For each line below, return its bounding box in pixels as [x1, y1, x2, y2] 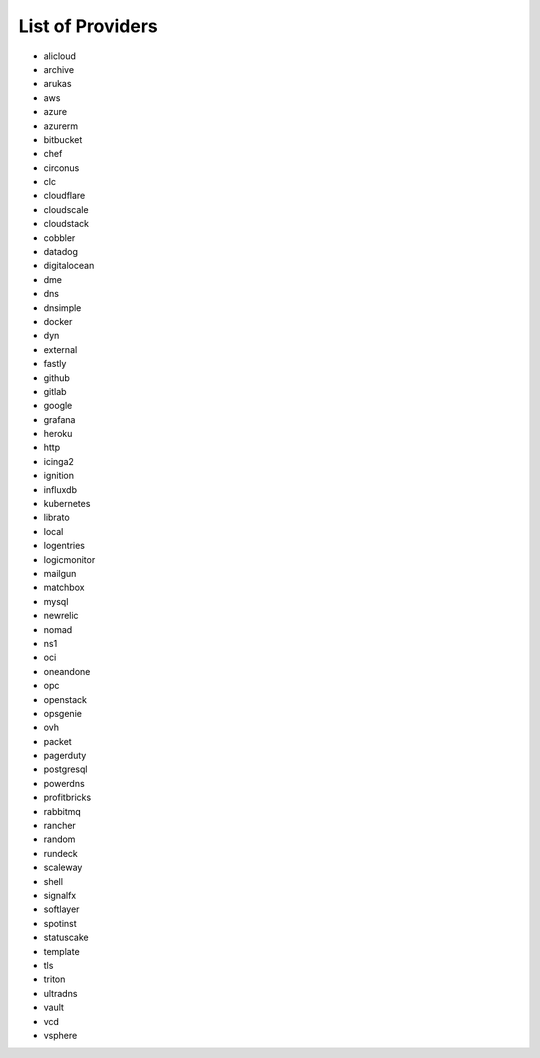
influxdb [43, 483, 77, 495]
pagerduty [43, 750, 87, 762]
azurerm [43, 120, 79, 132]
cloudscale [43, 203, 89, 215]
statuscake [43, 931, 89, 944]
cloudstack [43, 218, 90, 230]
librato [43, 511, 70, 524]
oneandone [43, 665, 91, 677]
